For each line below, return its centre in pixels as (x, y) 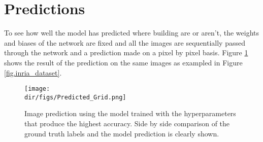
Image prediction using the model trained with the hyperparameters (130, 113)
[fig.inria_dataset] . (33, 72)
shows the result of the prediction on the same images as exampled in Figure (123, 62)
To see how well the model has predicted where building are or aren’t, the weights (132, 33)
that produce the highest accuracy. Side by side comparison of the (127, 123)
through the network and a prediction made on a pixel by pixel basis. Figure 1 (126, 52)
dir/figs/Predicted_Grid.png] (75, 97)
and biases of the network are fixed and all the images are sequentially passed (125, 42)
